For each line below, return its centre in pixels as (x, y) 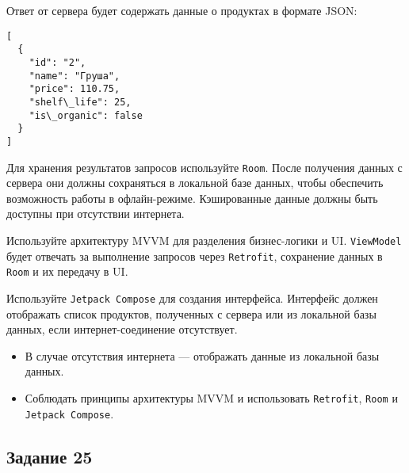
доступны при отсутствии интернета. (96, 214)
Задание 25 (50, 456)
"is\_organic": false (86, 115)
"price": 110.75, (75, 89)
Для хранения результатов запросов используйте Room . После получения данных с (204, 167)
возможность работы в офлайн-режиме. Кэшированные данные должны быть (192, 198)
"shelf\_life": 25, (80, 102)
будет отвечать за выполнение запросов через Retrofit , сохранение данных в (195, 256)
